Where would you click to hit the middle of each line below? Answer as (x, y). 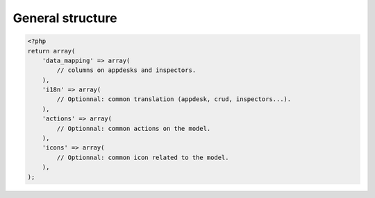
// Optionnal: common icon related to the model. (143, 157)
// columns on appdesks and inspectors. (126, 70)
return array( (51, 51)
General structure (65, 18)
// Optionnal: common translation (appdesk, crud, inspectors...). (174, 99)
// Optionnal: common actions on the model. (134, 128)
